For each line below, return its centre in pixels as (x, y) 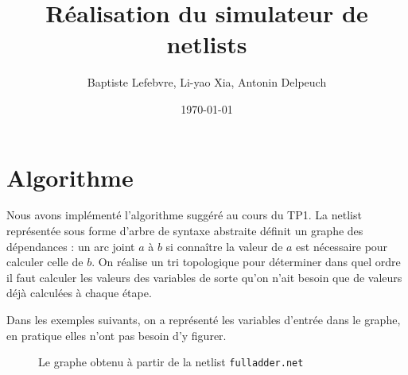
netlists (207, 44)
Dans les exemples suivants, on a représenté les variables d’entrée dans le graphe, (204, 319)
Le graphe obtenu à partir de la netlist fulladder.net (171, 362)
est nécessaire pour (342, 246)
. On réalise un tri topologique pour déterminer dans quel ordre (246, 262)
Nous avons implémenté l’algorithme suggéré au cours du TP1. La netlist (184, 215)
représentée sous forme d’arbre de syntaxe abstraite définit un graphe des (185, 231)
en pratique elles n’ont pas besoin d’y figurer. (117, 335)
